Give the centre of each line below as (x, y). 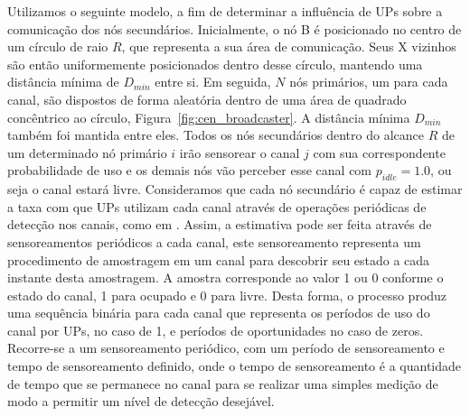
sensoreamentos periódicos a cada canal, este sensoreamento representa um (214, 241)
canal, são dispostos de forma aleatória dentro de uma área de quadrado (207, 99)
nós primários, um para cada (369, 82)
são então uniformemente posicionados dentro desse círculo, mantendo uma (215, 64)
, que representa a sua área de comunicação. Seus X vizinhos (289, 46)
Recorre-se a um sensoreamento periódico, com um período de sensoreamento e (226, 348)
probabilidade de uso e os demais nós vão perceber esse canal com (190, 170)
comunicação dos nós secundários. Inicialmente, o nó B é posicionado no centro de (235, 28)
